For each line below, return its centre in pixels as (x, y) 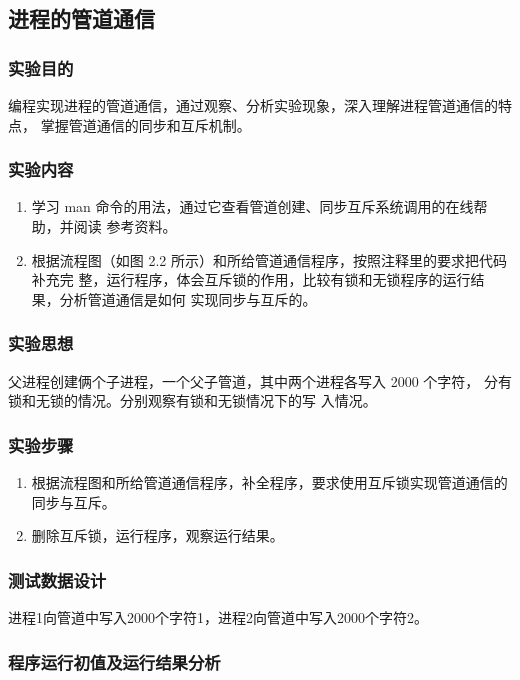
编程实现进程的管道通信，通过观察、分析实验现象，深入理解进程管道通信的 (253, 105)
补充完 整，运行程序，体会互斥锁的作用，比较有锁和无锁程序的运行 (251, 279)
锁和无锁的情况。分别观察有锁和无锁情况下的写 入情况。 (192, 400)
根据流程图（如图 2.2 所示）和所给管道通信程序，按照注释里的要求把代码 (269, 259)
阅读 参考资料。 (125, 226)
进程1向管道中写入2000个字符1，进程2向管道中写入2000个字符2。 (218, 617)
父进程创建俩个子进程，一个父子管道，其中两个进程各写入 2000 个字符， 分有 (260, 380)
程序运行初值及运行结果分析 (114, 661)
